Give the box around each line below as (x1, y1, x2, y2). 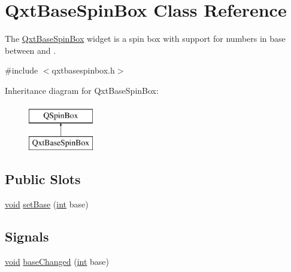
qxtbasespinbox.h (51, 64, 115, 77)
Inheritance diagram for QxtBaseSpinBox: (5, 84, 159, 96)
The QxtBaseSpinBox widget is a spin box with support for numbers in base (5, 32, 286, 45)
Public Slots (5, 170, 81, 188)
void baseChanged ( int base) (5, 255, 110, 267)
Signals (5, 227, 49, 245)
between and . (5, 44, 56, 56)
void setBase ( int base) (5, 197, 89, 210)
